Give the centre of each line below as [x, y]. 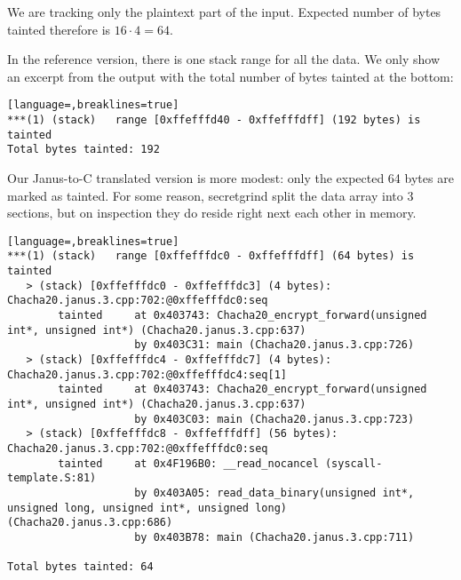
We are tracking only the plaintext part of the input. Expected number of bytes [224, 12]
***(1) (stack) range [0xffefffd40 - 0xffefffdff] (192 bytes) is [214, 120]
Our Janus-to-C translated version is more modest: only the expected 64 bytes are [230, 178]
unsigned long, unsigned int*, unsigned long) [147, 508]
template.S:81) [52, 478]
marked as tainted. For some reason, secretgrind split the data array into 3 [211, 195]
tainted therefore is [59, 29]
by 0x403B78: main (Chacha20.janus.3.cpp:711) [274, 537]
